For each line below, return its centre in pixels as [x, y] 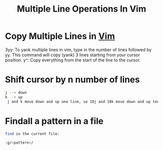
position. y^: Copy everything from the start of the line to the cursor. [73, 60]
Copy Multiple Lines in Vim [60, 36]
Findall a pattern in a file [54, 121]
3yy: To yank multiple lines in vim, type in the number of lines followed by [78, 50]
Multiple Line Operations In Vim [81, 9]
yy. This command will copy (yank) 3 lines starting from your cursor [73, 55]
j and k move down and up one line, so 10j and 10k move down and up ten [83, 101]
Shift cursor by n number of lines [72, 80]
